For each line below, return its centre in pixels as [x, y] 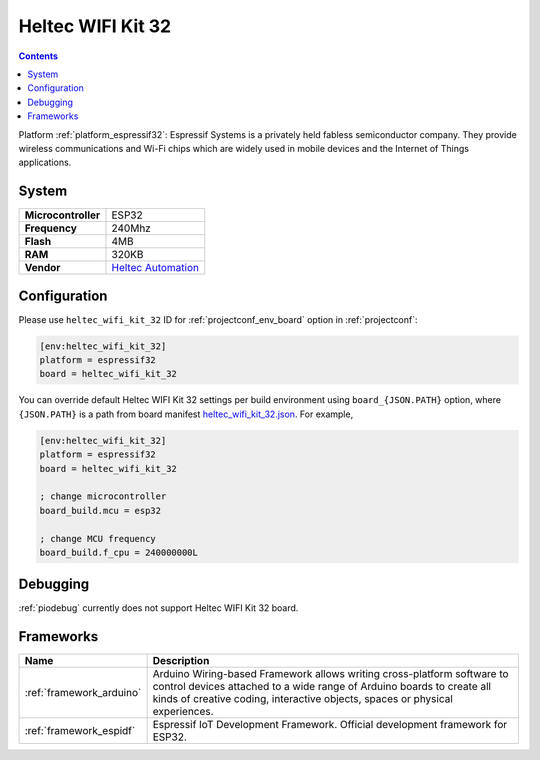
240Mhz [131, 228]
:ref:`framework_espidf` [80, 731]
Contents [38, 56]
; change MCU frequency [98, 538]
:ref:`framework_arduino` [83, 693]
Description [181, 661]
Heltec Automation [155, 268]
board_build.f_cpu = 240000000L [119, 552]
